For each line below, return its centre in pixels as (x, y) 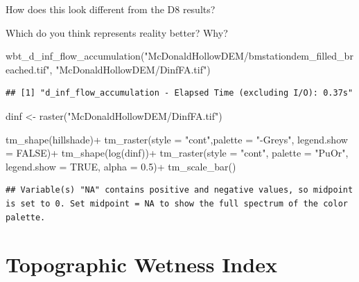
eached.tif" (28, 69)
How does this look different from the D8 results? (111, 9)
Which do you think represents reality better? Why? (117, 32)
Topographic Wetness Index (141, 264)
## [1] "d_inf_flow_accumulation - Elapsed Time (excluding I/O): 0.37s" (179, 93)
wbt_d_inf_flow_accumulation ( (75, 56)
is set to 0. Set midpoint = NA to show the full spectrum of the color (177, 203)
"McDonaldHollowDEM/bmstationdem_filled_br (249, 56)
